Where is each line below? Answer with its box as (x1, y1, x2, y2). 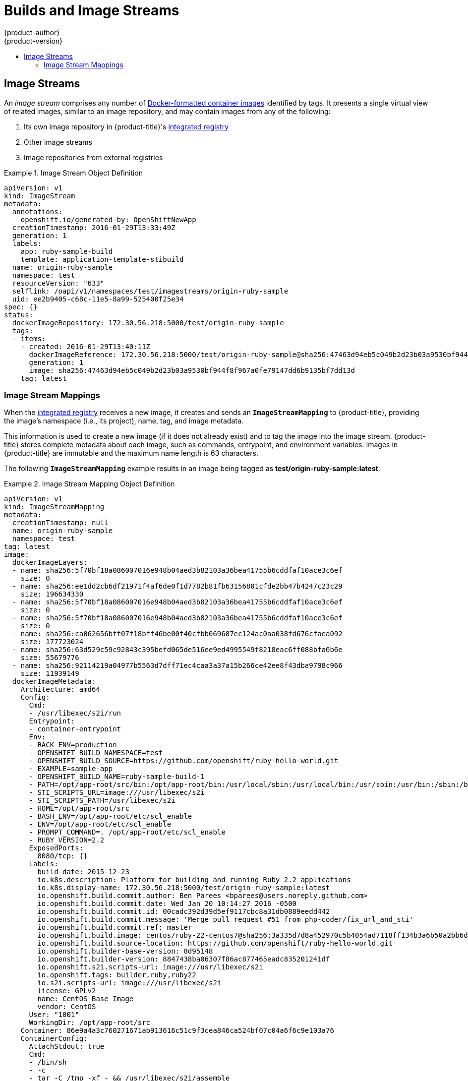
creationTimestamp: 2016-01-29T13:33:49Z (12, 223, 175, 232)
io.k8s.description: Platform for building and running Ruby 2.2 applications (37, 876, 351, 884)
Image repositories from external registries (24, 153, 163, 162)
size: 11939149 (20, 669, 79, 678)
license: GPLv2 (37, 987, 96, 995)
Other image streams (24, 137, 92, 146)
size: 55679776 (20, 654, 79, 662)
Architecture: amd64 (20, 685, 100, 694)
